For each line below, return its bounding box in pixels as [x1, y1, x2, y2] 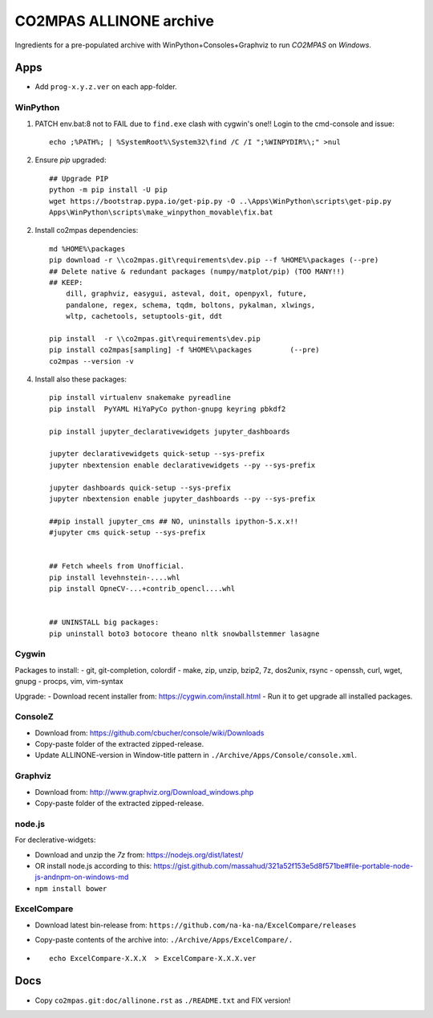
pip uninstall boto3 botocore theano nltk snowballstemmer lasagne [49, 629, 320, 638]
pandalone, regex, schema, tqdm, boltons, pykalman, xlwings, [65, 300, 316, 309]
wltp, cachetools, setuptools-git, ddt [65, 312, 223, 321]
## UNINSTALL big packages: [49, 618, 160, 627]
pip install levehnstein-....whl [49, 572, 180, 582]
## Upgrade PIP [49, 173, 109, 183]
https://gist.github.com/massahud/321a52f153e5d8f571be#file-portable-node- [153, 861, 414, 870]
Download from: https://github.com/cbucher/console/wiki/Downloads [34, 727, 265, 738]
